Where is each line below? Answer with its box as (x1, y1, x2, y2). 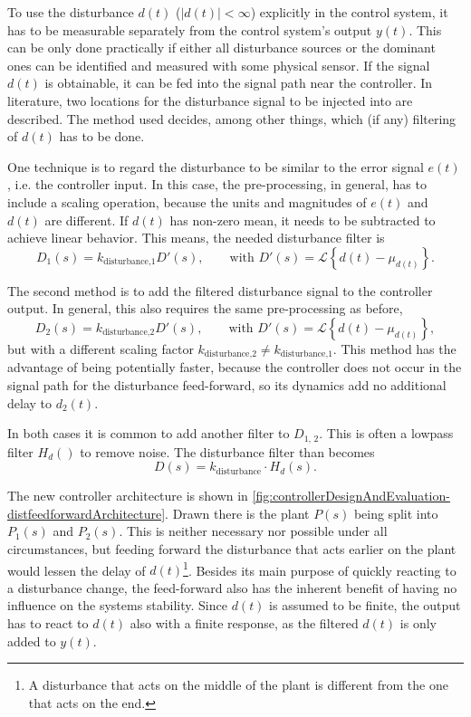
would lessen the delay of (7, 560, 146, 579)
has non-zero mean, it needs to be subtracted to (169, 210, 436, 229)
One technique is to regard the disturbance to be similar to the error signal (7, 157, 424, 176)
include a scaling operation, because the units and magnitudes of (7, 192, 367, 211)
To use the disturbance (7, 3, 134, 21)
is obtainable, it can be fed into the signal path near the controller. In (44, 73, 433, 92)
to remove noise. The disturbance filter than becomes (80, 442, 375, 461)
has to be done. (59, 127, 145, 146)
